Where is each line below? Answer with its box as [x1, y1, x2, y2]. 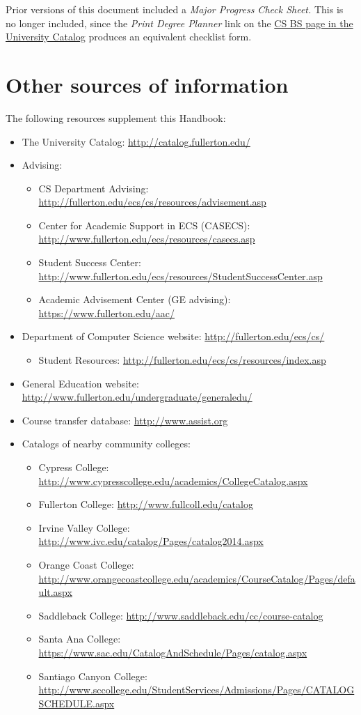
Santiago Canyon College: [38, 668, 147, 683]
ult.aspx [38, 585, 72, 599]
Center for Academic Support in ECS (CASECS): [38, 217, 250, 232]
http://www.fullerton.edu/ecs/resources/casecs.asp [38, 231, 255, 246]
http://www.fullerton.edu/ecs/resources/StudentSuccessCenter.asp [38, 268, 323, 283]
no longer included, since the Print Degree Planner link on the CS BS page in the [6, 15, 353, 30]
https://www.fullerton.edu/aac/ [38, 305, 175, 320]
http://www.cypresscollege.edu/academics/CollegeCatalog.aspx [38, 473, 308, 488]
